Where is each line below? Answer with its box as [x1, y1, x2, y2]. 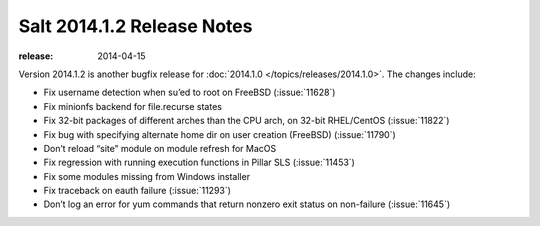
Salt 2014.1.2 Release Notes [18, 15, 253, 37]
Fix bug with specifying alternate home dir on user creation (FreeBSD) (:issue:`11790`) [43, 128, 397, 140]
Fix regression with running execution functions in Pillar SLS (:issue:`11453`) [43, 156, 355, 169]
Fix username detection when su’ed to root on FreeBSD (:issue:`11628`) [43, 86, 336, 99]
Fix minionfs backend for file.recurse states [43, 100, 222, 112]
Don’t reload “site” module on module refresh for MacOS [43, 142, 277, 154]
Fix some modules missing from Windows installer [43, 170, 250, 182]
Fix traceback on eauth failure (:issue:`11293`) [43, 185, 232, 197]
